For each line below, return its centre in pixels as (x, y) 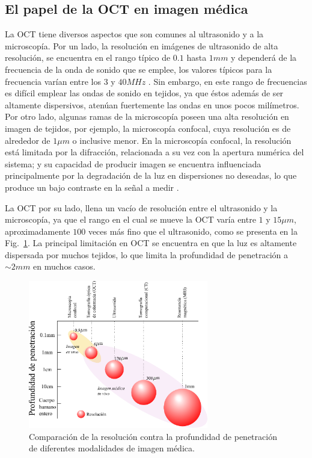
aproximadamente (38, 231)
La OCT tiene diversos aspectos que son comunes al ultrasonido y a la (134, 34)
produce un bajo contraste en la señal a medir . (92, 187)
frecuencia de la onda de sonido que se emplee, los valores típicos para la (139, 69)
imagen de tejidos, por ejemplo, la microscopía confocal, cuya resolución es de (148, 128)
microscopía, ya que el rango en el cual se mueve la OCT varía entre (130, 219)
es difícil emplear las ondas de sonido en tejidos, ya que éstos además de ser (144, 93)
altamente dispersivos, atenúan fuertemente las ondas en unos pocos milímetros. (152, 104)
